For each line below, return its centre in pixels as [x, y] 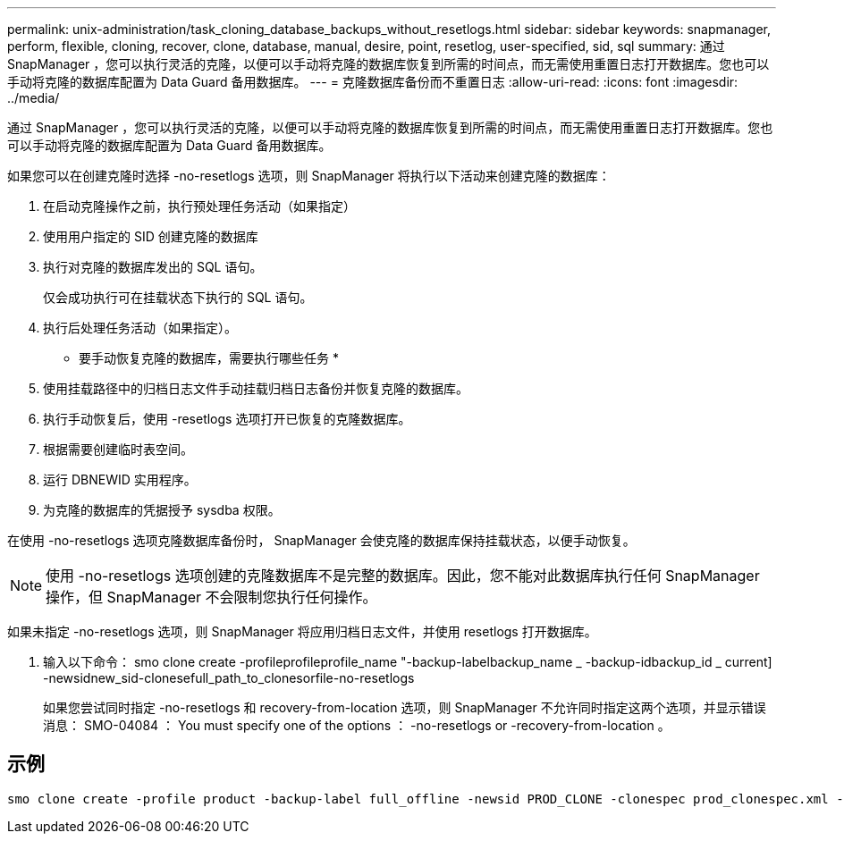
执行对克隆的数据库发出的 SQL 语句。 [153, 267]
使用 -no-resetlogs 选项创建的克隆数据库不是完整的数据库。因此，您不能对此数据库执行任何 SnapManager [403, 576]
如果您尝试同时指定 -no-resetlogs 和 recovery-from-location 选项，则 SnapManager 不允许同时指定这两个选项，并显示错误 [405, 707]
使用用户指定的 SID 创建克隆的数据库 [151, 236]
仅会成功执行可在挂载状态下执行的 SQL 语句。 [178, 297]
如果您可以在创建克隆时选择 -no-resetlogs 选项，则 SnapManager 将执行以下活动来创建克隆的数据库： [309, 176]
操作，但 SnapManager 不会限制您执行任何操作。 [211, 597]
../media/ [34, 98]
